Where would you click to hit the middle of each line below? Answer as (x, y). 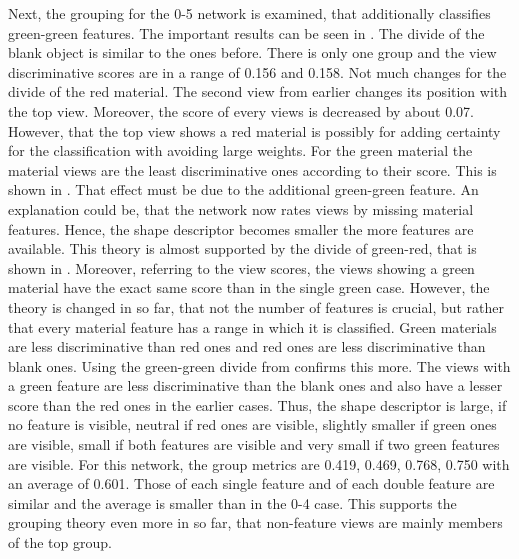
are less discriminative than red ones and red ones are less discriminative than (247, 346)
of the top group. (60, 542)
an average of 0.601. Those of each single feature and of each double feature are (251, 483)
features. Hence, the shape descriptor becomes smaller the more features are (241, 228)
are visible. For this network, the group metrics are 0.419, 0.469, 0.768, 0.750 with (259, 463)
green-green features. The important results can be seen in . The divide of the (246, 32)
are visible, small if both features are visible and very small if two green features (254, 444)
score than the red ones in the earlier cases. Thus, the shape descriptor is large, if (257, 404)
